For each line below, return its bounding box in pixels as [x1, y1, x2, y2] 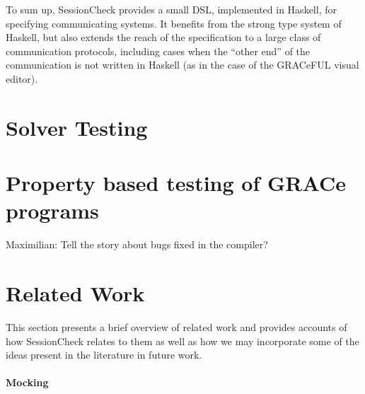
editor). [6, 71, 38, 86]
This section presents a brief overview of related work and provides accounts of [6, 319, 347, 334]
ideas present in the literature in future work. [6, 347, 202, 362]
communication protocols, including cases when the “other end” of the [6, 43, 311, 58]
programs [6, 196, 99, 225]
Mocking [6, 375, 49, 390]
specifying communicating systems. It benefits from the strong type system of [6, 16, 342, 30]
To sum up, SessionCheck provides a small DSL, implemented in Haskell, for [6, 2, 337, 16]
